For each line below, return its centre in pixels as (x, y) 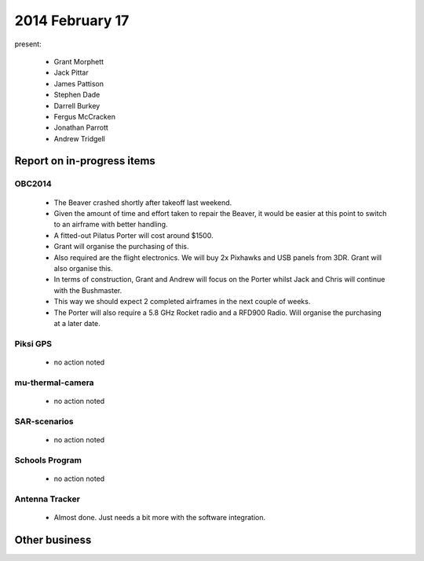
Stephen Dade (77, 95)
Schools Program (48, 460)
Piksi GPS (33, 343)
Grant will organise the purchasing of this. (121, 247)
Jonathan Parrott (81, 128)
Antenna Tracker (47, 499)
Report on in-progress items (85, 161)
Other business (53, 539)
